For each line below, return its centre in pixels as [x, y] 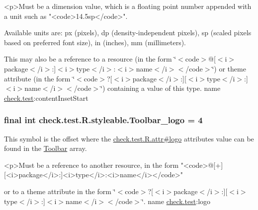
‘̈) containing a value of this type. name [161, 88]
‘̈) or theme [229, 68]
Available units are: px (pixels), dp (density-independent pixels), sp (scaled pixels [128, 33]
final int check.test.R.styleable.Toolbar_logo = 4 [103, 120]
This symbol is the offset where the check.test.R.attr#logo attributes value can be [129, 138]
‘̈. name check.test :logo [176, 201]
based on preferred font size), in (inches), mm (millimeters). [95, 42]
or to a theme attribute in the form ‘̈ [60, 191]
